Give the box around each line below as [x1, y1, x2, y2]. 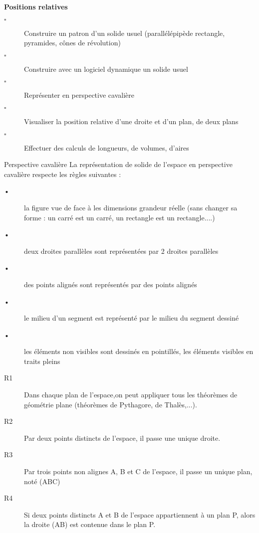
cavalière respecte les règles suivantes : [4, 169, 121, 179]
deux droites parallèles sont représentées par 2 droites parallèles [24, 245, 219, 256]
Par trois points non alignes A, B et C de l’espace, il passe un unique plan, [24, 466, 253, 477]
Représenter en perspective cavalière [24, 90, 134, 100]
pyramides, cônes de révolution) [24, 37, 121, 48]
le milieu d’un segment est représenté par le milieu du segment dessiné [24, 313, 239, 323]
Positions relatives [4, 1, 68, 11]
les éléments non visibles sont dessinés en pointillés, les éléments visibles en [24, 346, 254, 356]
